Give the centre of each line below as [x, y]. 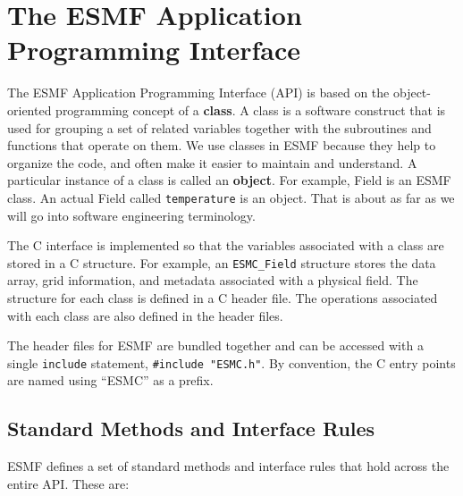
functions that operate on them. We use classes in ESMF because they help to [222, 145]
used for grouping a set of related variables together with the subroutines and [219, 127]
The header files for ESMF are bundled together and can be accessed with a [215, 345]
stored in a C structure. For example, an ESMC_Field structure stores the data [222, 262]
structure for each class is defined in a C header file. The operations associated [223, 297]
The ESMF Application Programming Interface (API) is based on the [198, 92]
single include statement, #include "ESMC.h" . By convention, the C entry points [231, 362]
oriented [29, 109]
